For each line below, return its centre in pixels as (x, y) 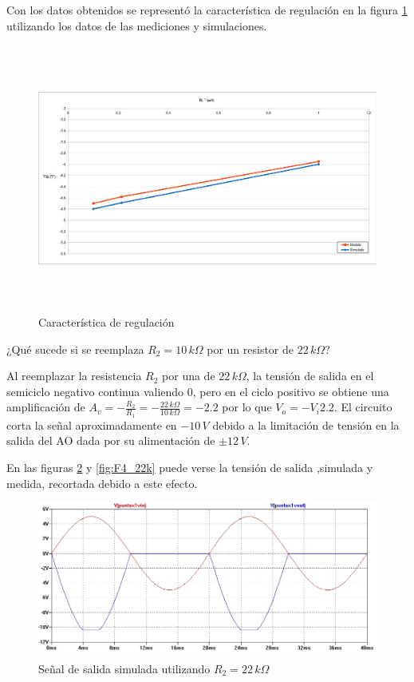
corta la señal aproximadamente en (92, 424)
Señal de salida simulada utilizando (124, 668)
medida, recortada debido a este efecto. (102, 483)
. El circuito (363, 407)
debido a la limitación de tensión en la (306, 424)
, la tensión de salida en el (310, 376)
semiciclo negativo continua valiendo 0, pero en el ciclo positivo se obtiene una (198, 391)
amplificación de (46, 407)
